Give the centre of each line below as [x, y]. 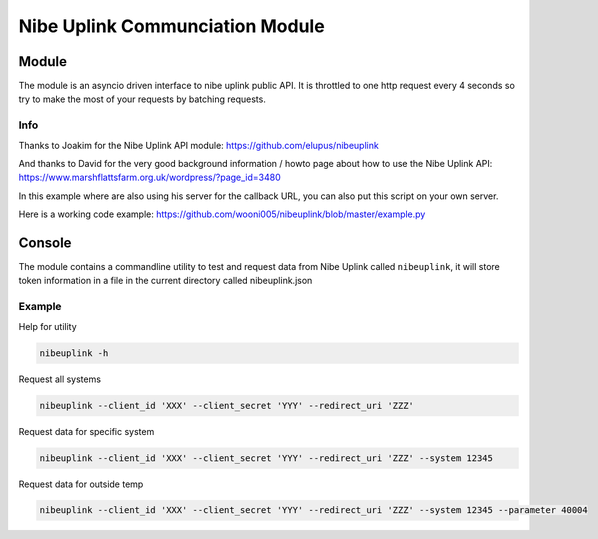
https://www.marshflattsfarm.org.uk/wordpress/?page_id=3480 [150, 177]
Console [45, 242]
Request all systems [60, 379]
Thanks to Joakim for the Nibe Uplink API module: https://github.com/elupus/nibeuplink [198, 145]
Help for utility [47, 326]
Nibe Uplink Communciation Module [171, 26]
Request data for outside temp [81, 484]
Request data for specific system [86, 431]
